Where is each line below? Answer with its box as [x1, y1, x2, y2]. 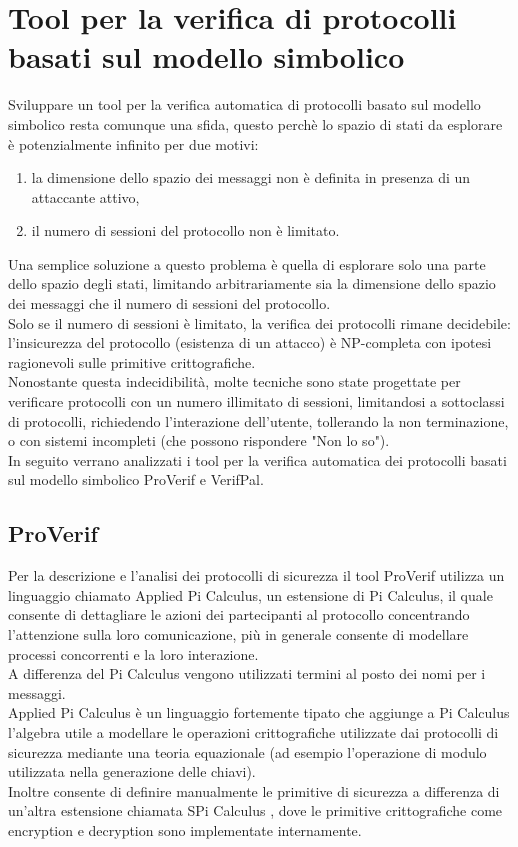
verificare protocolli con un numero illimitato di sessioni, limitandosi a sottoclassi [8, 391, 505, 412]
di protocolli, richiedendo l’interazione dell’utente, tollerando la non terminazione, [8, 410, 509, 431]
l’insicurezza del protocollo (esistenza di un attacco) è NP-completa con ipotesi [8, 332, 492, 353]
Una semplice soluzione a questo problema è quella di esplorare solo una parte [8, 253, 486, 274]
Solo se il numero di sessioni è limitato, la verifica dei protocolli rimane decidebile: [8, 312, 511, 333]
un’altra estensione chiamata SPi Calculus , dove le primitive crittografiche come [8, 800, 503, 821]
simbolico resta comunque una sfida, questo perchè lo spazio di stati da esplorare [8, 113, 503, 134]
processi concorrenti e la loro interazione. [8, 643, 259, 664]
